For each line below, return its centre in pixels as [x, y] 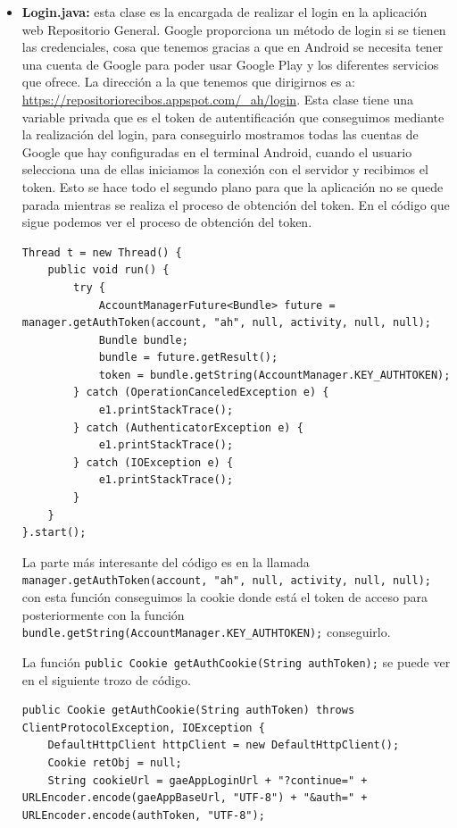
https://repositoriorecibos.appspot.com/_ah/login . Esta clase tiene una [218, 99]
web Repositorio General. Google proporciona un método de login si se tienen [234, 29]
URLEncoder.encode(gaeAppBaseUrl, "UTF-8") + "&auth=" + [195, 798]
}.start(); [54, 533]
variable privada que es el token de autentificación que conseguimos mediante [233, 117]
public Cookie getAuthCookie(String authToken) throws [188, 711]
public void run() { [108, 270]
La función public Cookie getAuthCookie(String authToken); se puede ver [236, 661]
